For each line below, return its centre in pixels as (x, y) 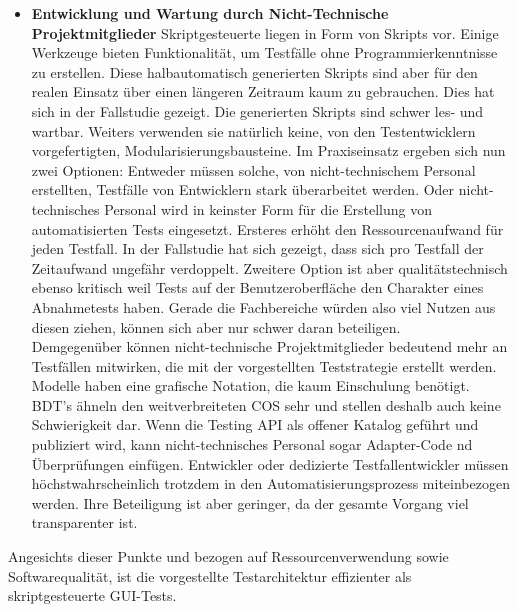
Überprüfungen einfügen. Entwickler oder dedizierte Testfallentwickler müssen (270, 463)
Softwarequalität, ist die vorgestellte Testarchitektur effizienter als (210, 575)
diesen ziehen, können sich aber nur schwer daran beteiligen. (216, 326)
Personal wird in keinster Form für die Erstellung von (268, 208)
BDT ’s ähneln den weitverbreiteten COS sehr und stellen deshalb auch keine (266, 404)
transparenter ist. (84, 522)
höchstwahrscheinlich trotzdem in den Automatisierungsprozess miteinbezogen (270, 483)
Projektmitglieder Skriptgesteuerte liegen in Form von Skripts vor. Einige (265, 32)
